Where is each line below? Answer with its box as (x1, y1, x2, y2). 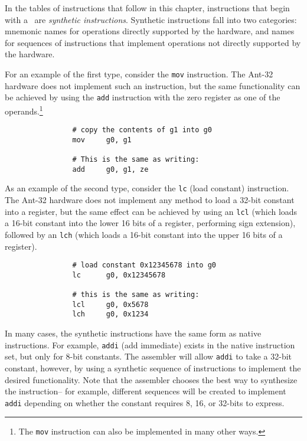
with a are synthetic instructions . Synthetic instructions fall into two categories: (5, 13, 297, 25)
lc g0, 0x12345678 (72, 270, 166, 279)
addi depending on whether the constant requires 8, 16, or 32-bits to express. (5, 396, 285, 409)
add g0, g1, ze (72, 165, 149, 174)
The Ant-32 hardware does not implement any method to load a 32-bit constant (5, 194, 295, 206)
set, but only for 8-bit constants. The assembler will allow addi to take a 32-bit (5, 350, 292, 362)
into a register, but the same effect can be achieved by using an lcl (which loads (5, 205, 298, 217)
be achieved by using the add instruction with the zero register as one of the (5, 91, 280, 103)
